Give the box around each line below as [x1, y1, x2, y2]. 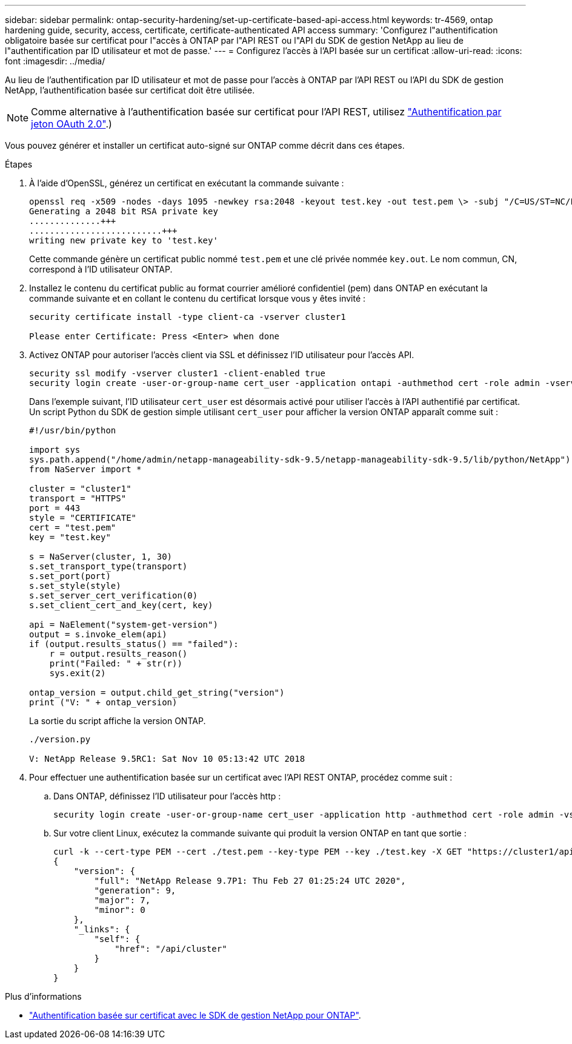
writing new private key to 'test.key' [29, 236, 218, 245]
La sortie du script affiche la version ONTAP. [29, 716, 206, 726]
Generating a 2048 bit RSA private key [29, 206, 218, 216]
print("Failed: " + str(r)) [49, 659, 182, 668]
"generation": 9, [94, 886, 176, 895]
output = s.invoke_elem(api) [29, 629, 167, 639]
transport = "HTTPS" [29, 493, 127, 503]
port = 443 [29, 503, 81, 513]
